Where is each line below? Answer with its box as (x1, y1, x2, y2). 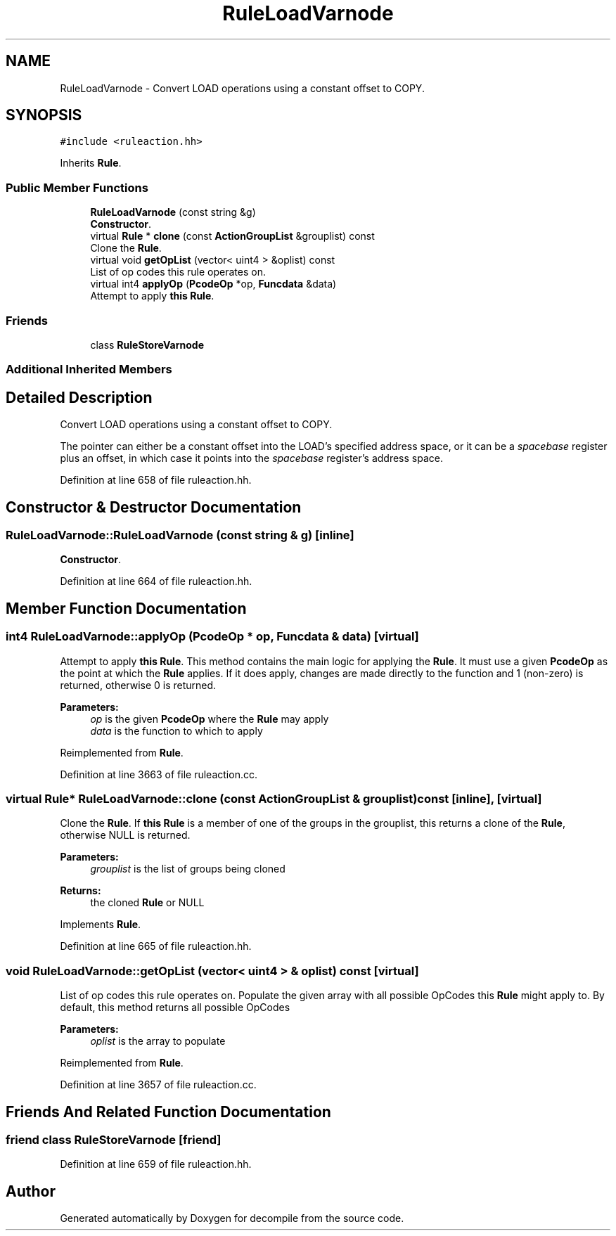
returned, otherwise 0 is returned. (60, 678, 217, 691)
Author (6, 1182, 56, 1200)
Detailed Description (6, 388, 153, 406)
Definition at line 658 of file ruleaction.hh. (60, 474, 252, 487)
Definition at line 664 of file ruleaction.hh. (60, 575, 252, 588)
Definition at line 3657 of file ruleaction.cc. (60, 1079, 257, 1091)
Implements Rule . (60, 918, 141, 931)
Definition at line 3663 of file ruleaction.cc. (60, 768, 257, 780)
